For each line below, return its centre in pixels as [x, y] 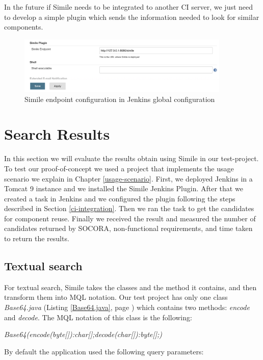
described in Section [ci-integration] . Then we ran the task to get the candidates [129, 208]
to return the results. [37, 238]
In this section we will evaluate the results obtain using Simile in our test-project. [131, 158]
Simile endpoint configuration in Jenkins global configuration [120, 99]
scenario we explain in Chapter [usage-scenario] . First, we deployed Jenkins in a [128, 178]
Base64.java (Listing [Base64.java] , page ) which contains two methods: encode [127, 307]
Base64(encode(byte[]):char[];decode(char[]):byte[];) [83, 334]
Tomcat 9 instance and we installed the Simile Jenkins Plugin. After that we [124, 188]
